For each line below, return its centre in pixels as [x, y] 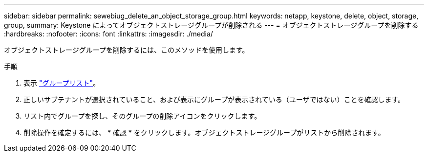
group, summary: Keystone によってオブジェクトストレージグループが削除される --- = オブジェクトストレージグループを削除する [211, 25]
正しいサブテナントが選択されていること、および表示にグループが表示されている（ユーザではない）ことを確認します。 [214, 99]
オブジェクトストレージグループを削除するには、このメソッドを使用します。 [127, 50]
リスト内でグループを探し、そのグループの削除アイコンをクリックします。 [142, 116]
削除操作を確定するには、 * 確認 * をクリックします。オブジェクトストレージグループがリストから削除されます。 [204, 132]
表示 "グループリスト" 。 [62, 83]
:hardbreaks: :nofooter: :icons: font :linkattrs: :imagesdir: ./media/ [108, 34]
